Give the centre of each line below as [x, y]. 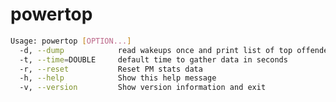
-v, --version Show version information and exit [143, 88]
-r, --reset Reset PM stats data [111, 69]
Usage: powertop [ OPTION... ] [71, 41]
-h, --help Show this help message [118, 78]
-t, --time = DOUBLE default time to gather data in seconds [153, 59]
